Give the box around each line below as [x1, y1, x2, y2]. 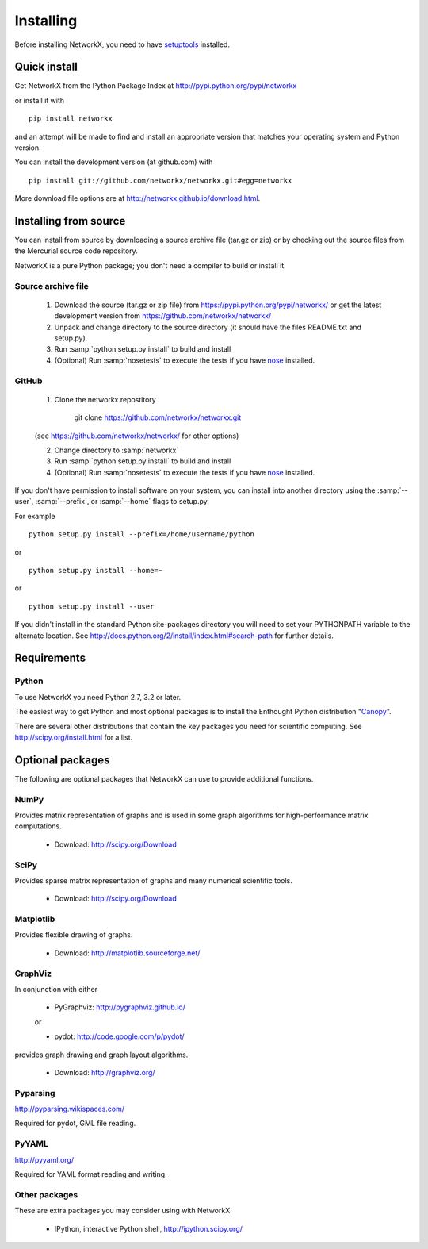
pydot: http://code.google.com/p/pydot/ [54, 1032, 185, 1041]
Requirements [14, 651, 86, 665]
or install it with [14, 95, 65, 105]
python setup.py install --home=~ [29, 566, 162, 575]
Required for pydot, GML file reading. [14, 1119, 136, 1128]
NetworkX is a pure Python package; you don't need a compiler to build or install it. [14, 260, 287, 270]
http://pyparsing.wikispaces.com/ [14, 1104, 124, 1114]
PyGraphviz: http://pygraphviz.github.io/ [54, 1002, 185, 1012]
